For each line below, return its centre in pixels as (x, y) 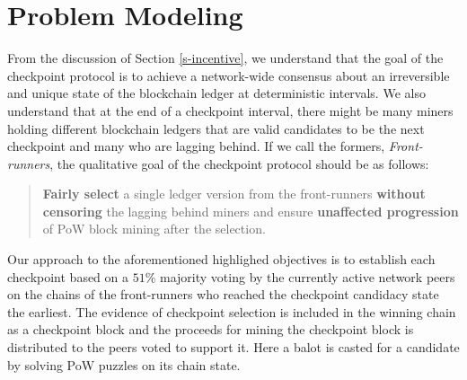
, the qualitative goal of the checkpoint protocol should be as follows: (239, 163)
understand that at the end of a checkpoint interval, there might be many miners (230, 110)
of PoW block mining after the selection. (154, 229)
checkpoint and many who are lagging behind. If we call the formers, (196, 146)
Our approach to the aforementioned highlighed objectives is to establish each (221, 259)
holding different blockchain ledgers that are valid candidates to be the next (216, 128)
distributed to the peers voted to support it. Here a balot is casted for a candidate (233, 347)
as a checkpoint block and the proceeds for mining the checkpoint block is (211, 329)
